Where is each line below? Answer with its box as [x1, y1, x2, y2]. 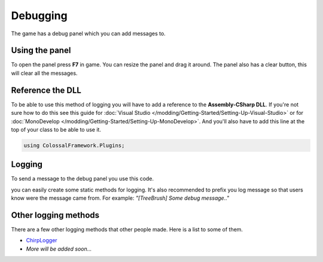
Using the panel [11, 45, 71, 56]
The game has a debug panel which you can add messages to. [11, 30, 166, 37]
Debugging [11, 9, 68, 22]
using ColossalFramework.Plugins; [23, 142, 125, 149]
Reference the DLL [11, 85, 82, 95]
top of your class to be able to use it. [11, 126, 102, 133]
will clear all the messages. [11, 69, 78, 77]
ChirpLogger [26, 237, 57, 244]
